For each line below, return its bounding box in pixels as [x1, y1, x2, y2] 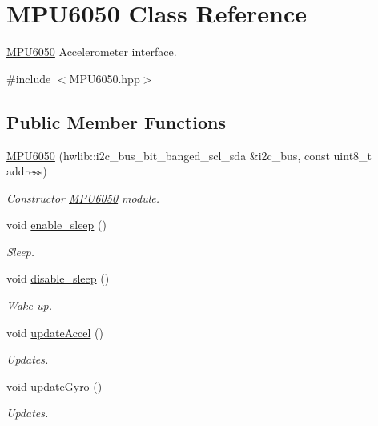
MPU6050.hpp [69, 70, 140, 86]
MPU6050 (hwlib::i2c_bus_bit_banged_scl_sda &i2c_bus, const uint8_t [6, 147, 372, 163]
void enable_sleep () [6, 216, 107, 233]
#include [6, 70, 51, 86]
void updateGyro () [6, 377, 103, 394]
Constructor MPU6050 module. [6, 189, 159, 206]
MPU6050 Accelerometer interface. [6, 43, 177, 60]
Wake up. [6, 297, 52, 314]
